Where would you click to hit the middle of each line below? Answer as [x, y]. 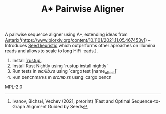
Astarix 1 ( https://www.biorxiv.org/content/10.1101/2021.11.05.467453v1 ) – [78, 40]
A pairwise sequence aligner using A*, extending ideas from [66, 34]
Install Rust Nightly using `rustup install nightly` [60, 66]
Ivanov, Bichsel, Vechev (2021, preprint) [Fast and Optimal [71, 101]
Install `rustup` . [27, 60]
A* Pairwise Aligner [83, 9]
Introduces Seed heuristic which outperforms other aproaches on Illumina [80, 45]
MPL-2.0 [14, 87]
